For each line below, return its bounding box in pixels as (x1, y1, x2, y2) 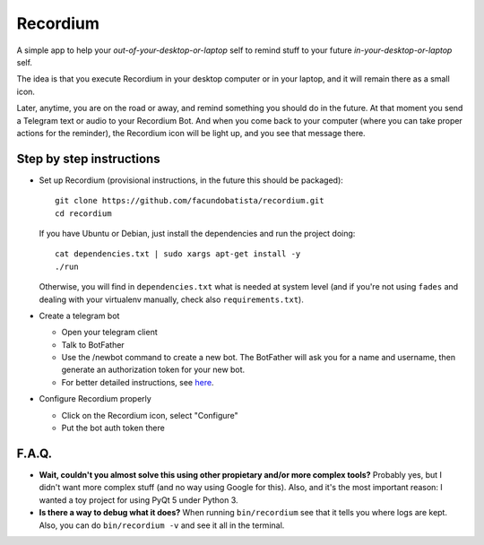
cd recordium (55, 208, 112, 219)
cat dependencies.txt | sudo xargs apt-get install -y (55, 249, 301, 259)
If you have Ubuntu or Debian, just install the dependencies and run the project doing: (39, 228, 356, 238)
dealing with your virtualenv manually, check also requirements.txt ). (39, 294, 304, 305)
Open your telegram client (61, 327, 158, 338)
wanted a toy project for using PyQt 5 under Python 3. (39, 494, 238, 506)
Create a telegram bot (39, 310, 120, 321)
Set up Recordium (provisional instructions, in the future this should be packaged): (39, 175, 344, 186)
